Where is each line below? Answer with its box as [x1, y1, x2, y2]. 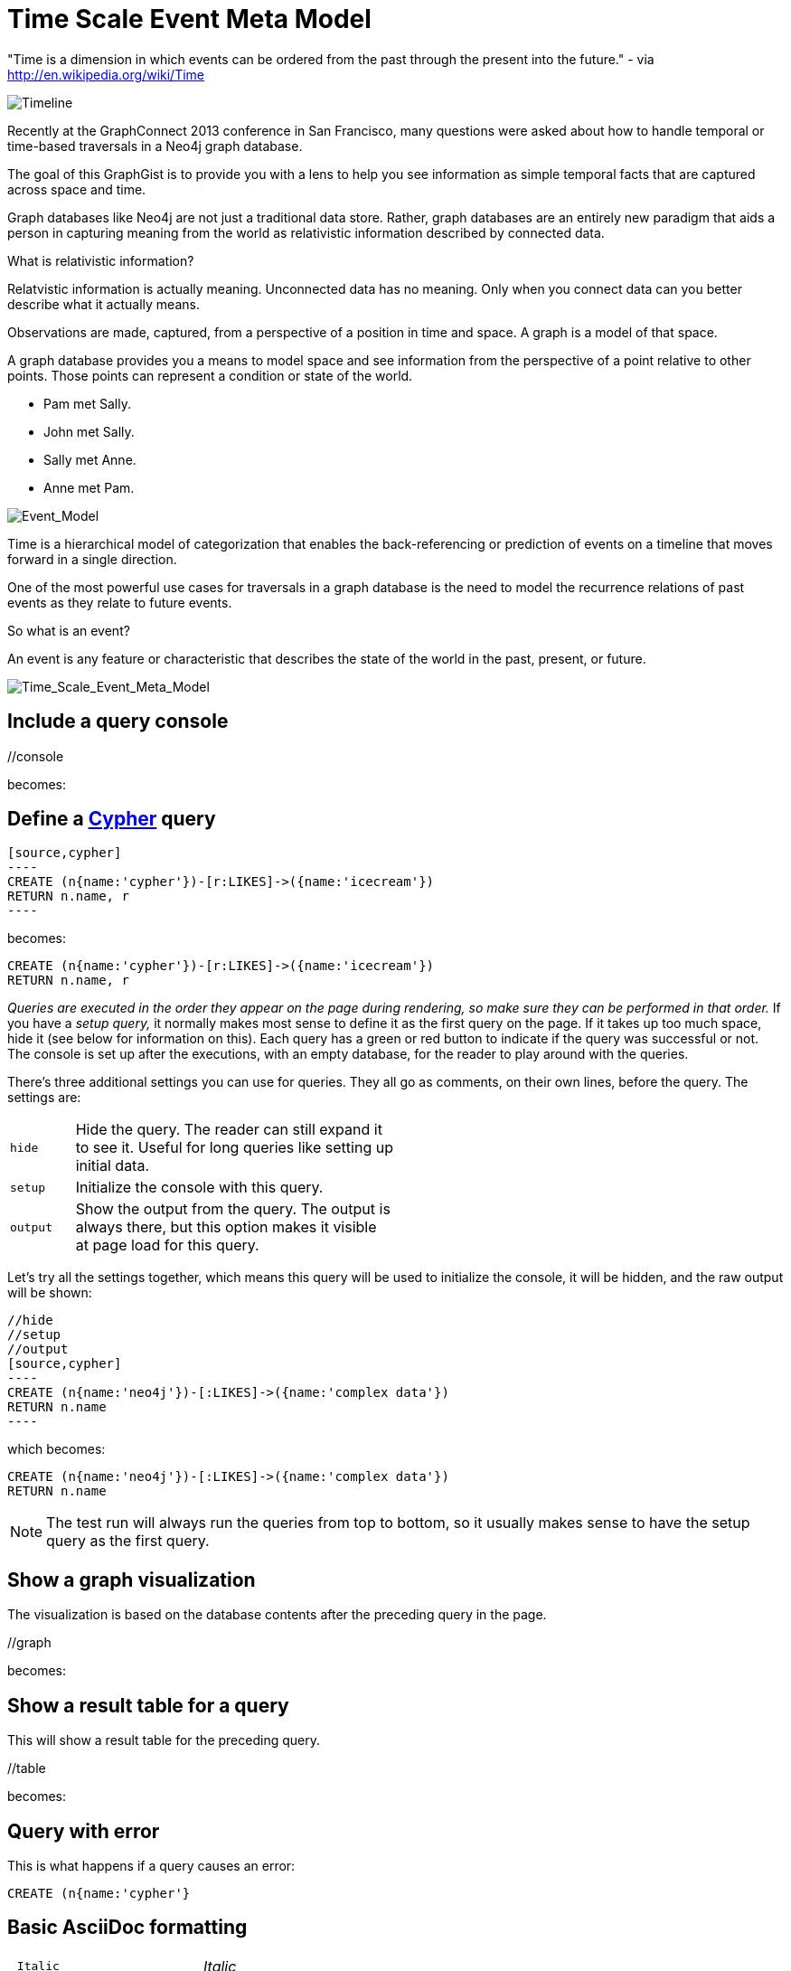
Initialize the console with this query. [75, 1178, 324, 1197]
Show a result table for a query [7, 1693, 289, 1717]
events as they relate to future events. [7, 594, 232, 610]
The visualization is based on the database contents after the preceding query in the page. [7, 1607, 547, 1623]
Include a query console [7, 710, 229, 733]
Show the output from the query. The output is [75, 1200, 391, 1219]
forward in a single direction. [7, 551, 177, 567]
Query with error [7, 1819, 160, 1843]
